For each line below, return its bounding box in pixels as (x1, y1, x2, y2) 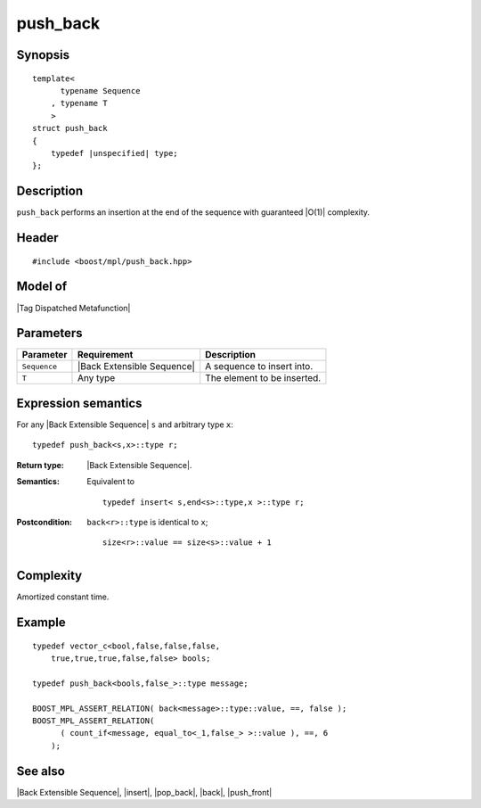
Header (16, 230, 59, 245)
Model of (16, 279, 68, 294)
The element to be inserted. (205, 372, 322, 384)
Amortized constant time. (16, 591, 110, 602)
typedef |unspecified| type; (50, 148, 178, 158)
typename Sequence (60, 86, 141, 95)
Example (16, 615, 66, 630)
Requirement (77, 349, 134, 361)
